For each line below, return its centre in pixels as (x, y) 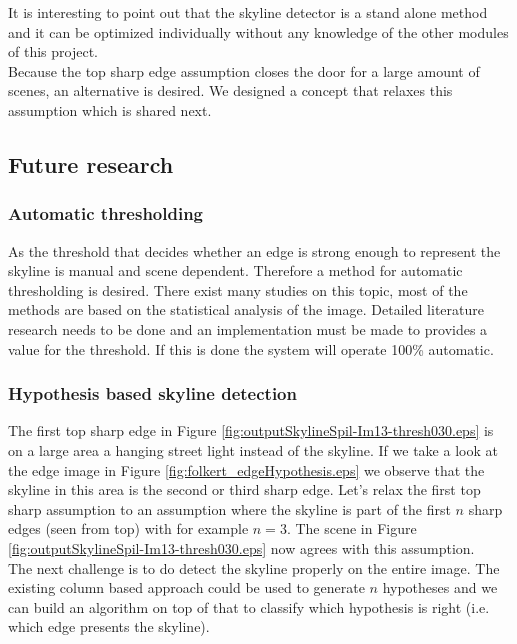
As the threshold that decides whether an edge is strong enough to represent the (254, 250)
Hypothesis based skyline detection (152, 393)
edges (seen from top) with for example (128, 528)
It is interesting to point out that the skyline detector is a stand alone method (248, 12)
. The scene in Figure (351, 528)
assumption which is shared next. (110, 109)
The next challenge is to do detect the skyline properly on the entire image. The (254, 567)
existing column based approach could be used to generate (186, 587)
